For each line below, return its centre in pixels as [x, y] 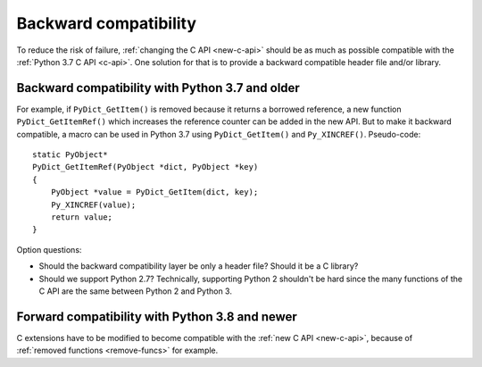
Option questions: [49, 249]
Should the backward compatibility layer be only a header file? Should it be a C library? [199, 266]
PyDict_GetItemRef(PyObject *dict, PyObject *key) [145, 167]
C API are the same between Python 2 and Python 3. [135, 291]
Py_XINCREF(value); [93, 204]
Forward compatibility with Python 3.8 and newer [157, 317]
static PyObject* [70, 155]
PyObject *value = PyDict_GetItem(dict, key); [154, 192]
